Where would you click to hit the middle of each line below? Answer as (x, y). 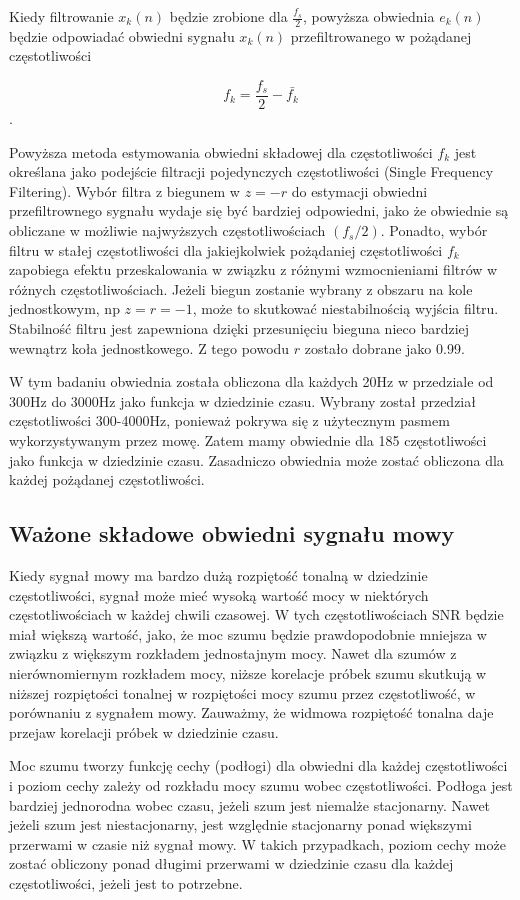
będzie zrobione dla (228, 16)
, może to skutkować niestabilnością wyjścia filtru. (345, 308)
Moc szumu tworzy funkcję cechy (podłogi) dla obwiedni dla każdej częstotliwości (258, 765)
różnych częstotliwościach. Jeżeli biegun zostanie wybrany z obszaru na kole (241, 288)
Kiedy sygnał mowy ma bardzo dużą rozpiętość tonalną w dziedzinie (218, 574)
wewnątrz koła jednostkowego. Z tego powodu (149, 347)
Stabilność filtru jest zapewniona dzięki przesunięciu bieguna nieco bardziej (239, 328)
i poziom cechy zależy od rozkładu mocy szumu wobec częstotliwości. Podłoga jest (261, 784)
